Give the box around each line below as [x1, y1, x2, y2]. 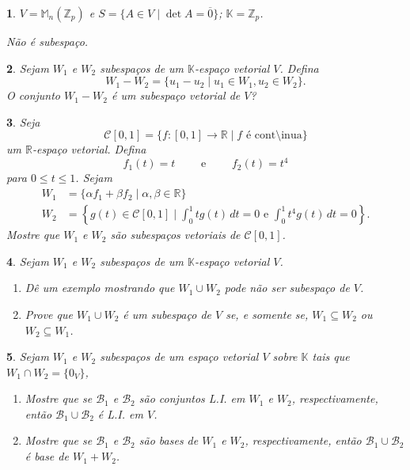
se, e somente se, [226, 305, 309, 322]
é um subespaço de [123, 305, 211, 322]
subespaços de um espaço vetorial [100, 348, 259, 365]
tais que [312, 348, 350, 365]
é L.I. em [97, 405, 143, 422]
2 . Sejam [6, 59, 49, 76]
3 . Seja [6, 113, 40, 130]
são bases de [139, 432, 199, 449]
